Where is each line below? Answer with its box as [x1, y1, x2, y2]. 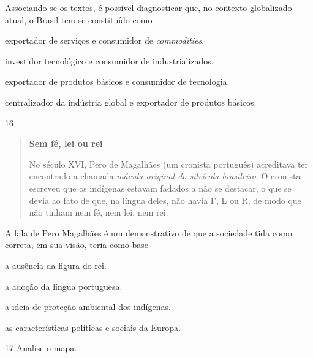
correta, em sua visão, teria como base [5, 238, 149, 251]
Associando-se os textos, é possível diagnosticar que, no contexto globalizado [5, 1, 292, 14]
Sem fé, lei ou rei [29, 137, 103, 150]
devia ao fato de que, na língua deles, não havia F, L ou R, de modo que [29, 193, 301, 206]
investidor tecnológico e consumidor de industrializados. [5, 54, 214, 67]
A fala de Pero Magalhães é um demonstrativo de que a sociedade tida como [5, 226, 292, 239]
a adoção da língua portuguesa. [5, 279, 123, 292]
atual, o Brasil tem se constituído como [5, 13, 153, 26]
